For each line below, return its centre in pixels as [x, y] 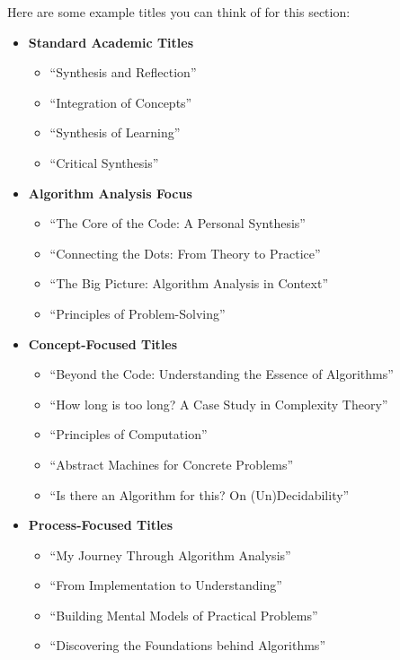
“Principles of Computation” [129, 434]
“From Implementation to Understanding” [166, 585]
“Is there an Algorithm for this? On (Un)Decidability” [200, 494]
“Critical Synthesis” [104, 162]
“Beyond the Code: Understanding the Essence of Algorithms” [222, 374]
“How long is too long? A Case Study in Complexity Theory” [219, 404]
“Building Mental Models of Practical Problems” [184, 615]
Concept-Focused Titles [103, 343]
